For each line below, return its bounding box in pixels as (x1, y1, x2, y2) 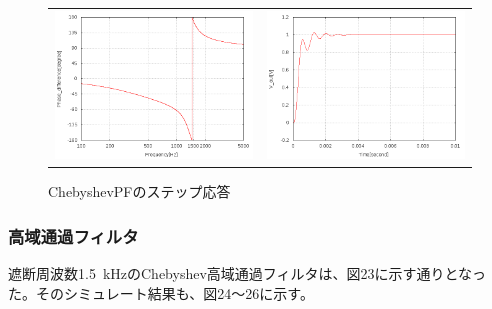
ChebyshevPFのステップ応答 (48, 181, 231, 202)
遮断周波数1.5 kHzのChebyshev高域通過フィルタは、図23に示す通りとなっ (8, 263, 487, 284)
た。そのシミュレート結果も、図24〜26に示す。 (8, 282, 314, 303)
